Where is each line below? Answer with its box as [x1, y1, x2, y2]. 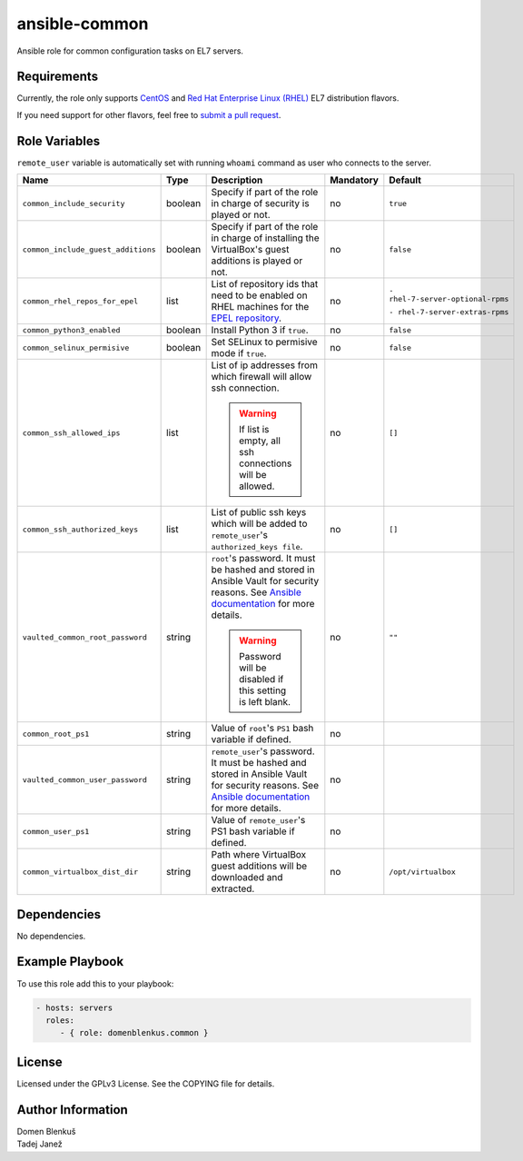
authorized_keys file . [211, 541, 303, 553]
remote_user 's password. [211, 745, 315, 758]
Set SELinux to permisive [211, 336, 318, 349]
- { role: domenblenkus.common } [59, 1027, 209, 1038]
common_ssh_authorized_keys [22, 524, 139, 534]
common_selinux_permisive [22, 342, 130, 352]
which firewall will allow [211, 371, 312, 383]
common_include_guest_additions [22, 244, 156, 254]
